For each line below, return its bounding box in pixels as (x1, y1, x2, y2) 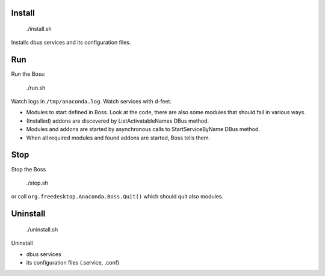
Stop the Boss (11, 165, 46, 173)
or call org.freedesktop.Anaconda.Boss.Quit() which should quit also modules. (11, 193, 224, 200)
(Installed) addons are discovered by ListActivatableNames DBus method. (26, 117, 209, 124)
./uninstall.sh (26, 225, 58, 233)
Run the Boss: (11, 70, 46, 78)
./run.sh (26, 84, 46, 91)
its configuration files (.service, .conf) (26, 259, 120, 266)
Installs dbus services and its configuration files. (11, 39, 131, 46)
